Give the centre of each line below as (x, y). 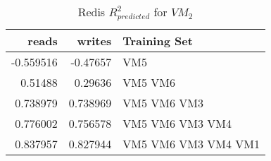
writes (94, 40)
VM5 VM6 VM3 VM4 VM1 (191, 143)
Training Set (158, 40)
